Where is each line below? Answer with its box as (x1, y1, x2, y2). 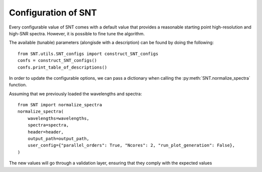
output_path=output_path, (27, 136, 90, 142)
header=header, (27, 129, 64, 135)
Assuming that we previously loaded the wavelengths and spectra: (9, 91, 142, 97)
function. (9, 82, 27, 88)
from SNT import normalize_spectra (17, 102, 102, 108)
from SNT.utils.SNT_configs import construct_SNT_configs (17, 51, 159, 57)
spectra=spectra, (27, 122, 69, 128)
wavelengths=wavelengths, (27, 115, 90, 121)
